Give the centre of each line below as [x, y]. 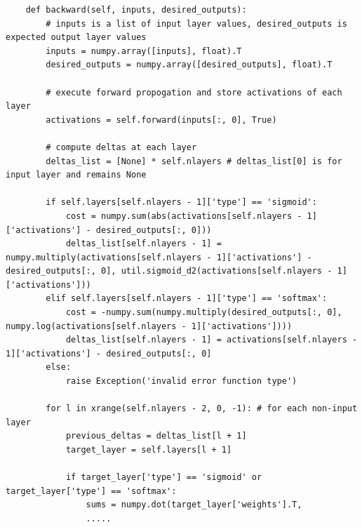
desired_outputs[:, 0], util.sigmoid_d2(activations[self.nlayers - [169, 271]
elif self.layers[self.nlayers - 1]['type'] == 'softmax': [187, 299]
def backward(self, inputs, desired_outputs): [136, 10]
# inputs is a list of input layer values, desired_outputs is [196, 24]
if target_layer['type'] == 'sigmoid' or [164, 478]
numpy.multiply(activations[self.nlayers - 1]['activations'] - [159, 257]
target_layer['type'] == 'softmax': [91, 491]
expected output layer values [76, 38]
